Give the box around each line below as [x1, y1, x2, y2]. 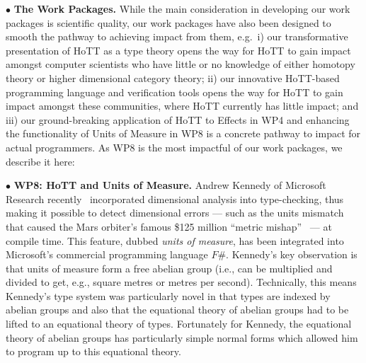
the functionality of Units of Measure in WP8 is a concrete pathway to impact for [6, 126, 361, 141]
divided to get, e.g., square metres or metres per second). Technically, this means [6, 275, 357, 289]
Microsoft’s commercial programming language [6, 247, 208, 262]
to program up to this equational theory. [6, 344, 181, 359]
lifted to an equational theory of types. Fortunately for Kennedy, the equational [6, 316, 352, 331]
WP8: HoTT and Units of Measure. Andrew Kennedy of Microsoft [13, 178, 326, 192]
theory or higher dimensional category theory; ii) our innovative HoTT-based [6, 70, 340, 85]
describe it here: [6, 154, 75, 168]
